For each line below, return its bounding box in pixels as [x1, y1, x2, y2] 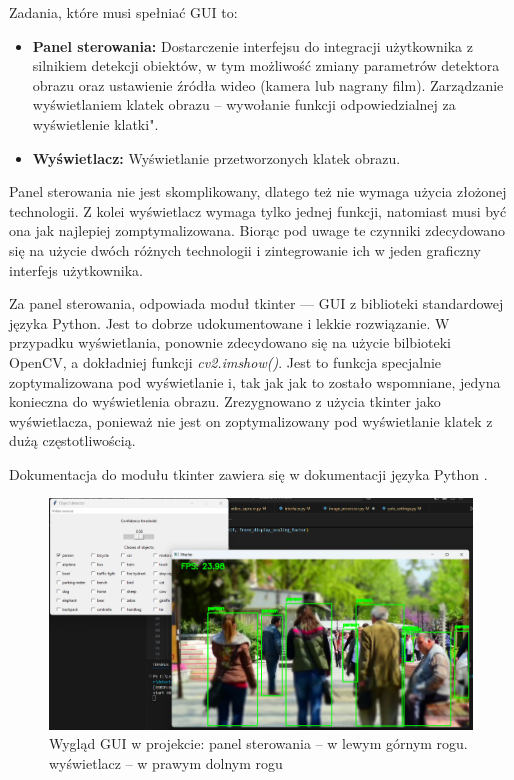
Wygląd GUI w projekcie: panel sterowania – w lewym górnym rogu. [49, 733, 468, 754]
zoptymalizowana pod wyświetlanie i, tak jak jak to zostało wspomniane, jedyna [9, 371, 501, 392]
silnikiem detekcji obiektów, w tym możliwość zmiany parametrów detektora [32, 55, 500, 76]
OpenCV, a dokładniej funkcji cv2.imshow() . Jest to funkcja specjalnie [9, 351, 442, 372]
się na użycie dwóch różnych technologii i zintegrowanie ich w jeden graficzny [9, 239, 481, 260]
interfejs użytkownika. [9, 259, 143, 280]
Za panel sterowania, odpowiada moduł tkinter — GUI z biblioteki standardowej [9, 293, 504, 314]
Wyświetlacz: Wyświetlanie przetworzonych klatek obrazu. [32, 147, 401, 168]
